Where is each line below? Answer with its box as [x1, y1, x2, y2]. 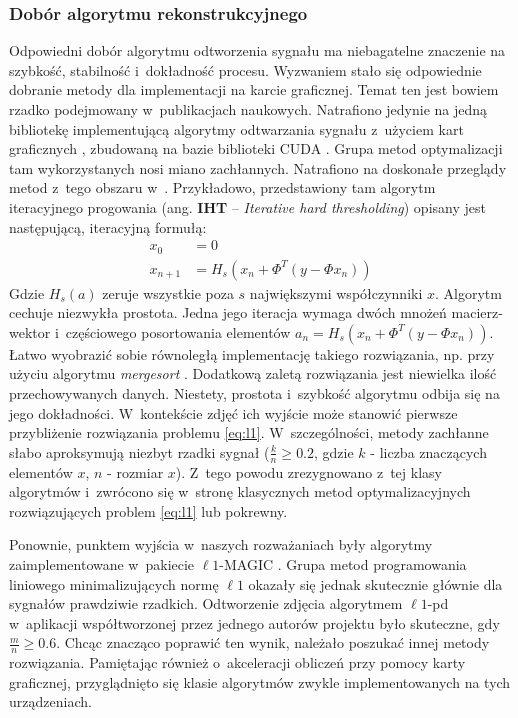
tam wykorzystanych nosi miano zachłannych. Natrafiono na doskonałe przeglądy [9, 157, 507, 178]
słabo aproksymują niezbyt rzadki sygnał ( [9, 441, 270, 462]
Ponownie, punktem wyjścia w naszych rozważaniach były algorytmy [9, 534, 433, 555]
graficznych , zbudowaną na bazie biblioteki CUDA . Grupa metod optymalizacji [9, 138, 503, 159]
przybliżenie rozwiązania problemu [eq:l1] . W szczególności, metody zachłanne [9, 422, 489, 443]
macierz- [451, 302, 503, 323]
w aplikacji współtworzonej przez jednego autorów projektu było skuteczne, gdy [9, 612, 500, 633]
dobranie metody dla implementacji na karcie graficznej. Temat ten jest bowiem [9, 79, 499, 100]
